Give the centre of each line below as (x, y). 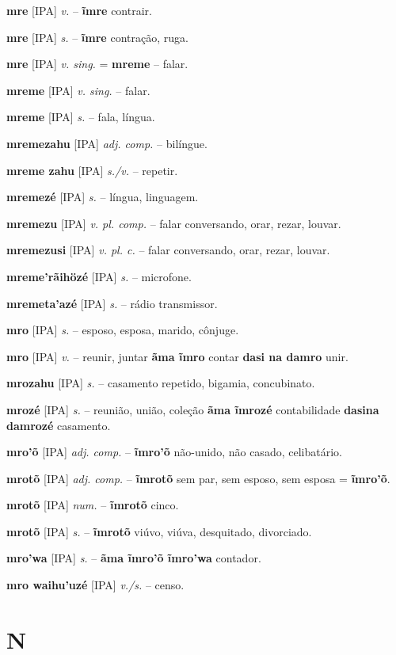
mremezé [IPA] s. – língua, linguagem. (103, 197)
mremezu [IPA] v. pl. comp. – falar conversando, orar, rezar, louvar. (174, 223)
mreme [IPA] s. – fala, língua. (81, 117)
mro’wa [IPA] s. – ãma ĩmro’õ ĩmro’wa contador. (134, 558)
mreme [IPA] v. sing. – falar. (78, 90)
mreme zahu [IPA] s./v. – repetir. (92, 170)
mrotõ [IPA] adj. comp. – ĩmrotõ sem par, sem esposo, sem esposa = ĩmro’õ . (198, 478)
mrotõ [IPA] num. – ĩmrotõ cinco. (93, 505)
